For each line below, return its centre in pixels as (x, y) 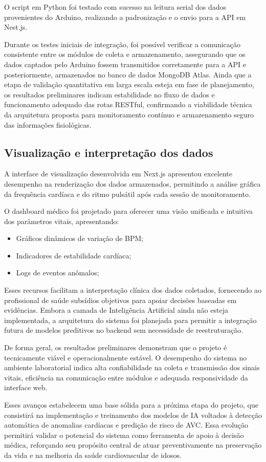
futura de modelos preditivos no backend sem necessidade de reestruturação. (124, 330)
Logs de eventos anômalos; (58, 273)
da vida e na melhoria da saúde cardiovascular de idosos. (93, 455)
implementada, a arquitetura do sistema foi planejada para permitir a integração (130, 320)
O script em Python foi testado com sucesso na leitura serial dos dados (115, 7)
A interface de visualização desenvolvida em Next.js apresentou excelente (118, 174)
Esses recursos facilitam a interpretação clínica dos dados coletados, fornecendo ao (133, 290)
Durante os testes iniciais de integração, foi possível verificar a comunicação (122, 44)
